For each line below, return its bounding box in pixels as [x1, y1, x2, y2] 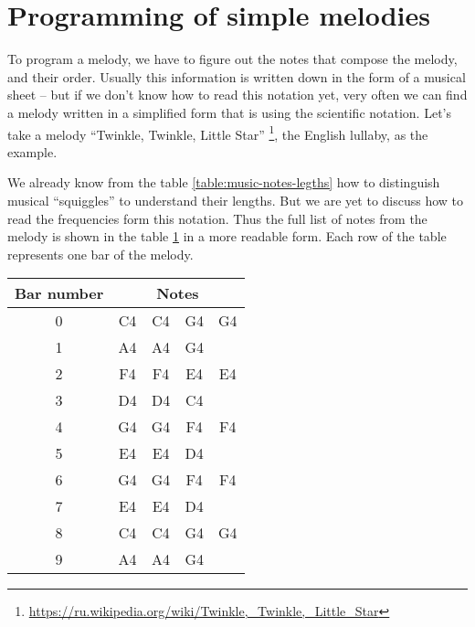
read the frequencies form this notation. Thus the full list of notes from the [7, 208, 427, 228]
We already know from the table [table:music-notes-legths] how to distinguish [7, 173, 440, 192]
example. [7, 142, 58, 161]
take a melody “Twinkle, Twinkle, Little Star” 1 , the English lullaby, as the [7, 122, 428, 143]
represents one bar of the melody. [7, 244, 194, 263]
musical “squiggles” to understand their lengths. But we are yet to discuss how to [7, 190, 464, 209]
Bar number [15, 282, 104, 304]
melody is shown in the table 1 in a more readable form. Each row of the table [7, 227, 447, 246]
